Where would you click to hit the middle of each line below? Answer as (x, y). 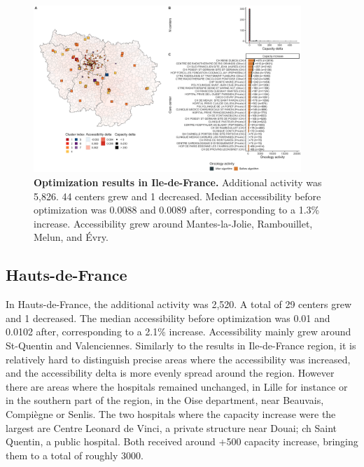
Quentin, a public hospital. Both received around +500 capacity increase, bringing (182, 441)
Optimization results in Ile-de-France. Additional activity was (178, 182)
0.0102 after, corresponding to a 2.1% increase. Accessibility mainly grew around (178, 332)
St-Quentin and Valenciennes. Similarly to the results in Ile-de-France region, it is (181, 346)
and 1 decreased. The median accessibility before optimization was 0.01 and (168, 318)
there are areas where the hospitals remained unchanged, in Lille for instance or (177, 386)
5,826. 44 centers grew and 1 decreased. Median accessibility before (177, 196)
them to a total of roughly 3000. (75, 455)
